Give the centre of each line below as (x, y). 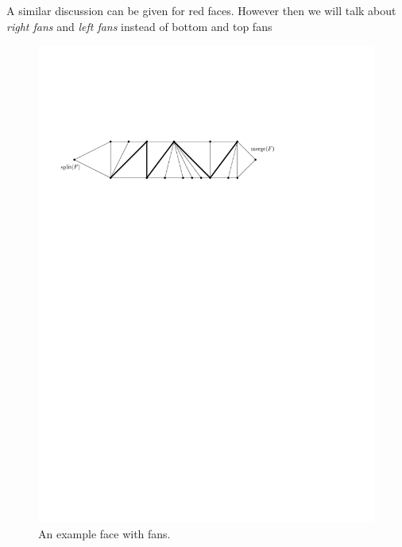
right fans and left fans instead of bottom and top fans (139, 26)
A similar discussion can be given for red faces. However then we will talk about (201, 10)
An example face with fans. (104, 533)
